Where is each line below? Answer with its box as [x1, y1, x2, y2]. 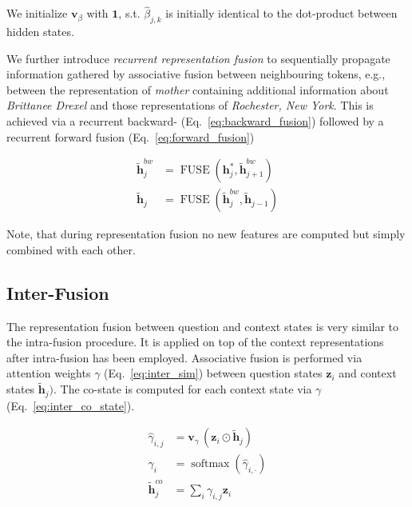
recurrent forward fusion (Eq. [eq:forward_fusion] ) [6, 128, 255, 145]
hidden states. [6, 23, 74, 40]
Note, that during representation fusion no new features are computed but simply [6, 226, 406, 242]
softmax [191, 458, 230, 470]
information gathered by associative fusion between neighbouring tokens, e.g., [6, 66, 386, 82]
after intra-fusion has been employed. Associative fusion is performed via [6, 349, 362, 365]
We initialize [6, 5, 68, 22]
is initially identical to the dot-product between [165, 5, 398, 22]
